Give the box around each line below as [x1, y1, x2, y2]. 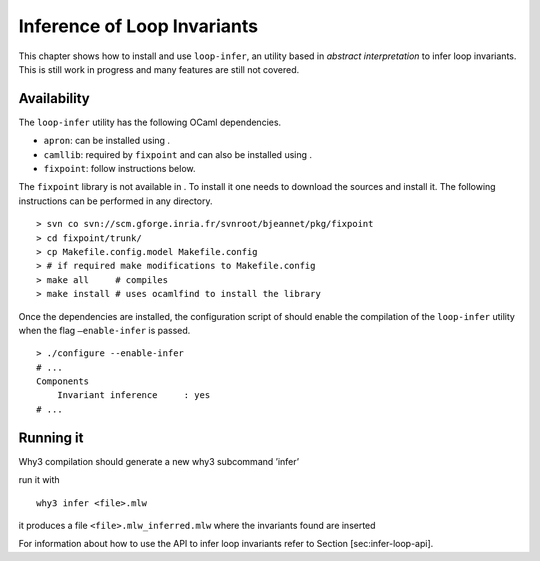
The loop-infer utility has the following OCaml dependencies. [18, 116, 282, 128]
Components [36, 376, 90, 387]
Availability [18, 90, 90, 107]
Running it [18, 429, 84, 446]
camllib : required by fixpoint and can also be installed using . [43, 148, 313, 160]
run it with [18, 474, 60, 486]
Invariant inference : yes [56, 390, 211, 401]
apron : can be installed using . [43, 135, 170, 147]
